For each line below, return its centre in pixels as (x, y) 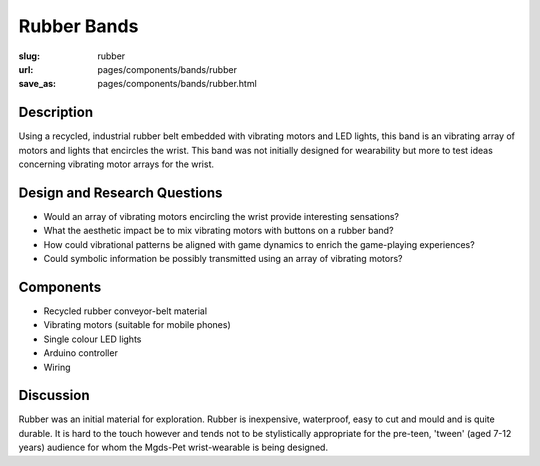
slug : (29, 56)
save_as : (37, 84)
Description (56, 112)
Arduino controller (81, 353)
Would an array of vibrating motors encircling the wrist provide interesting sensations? (221, 216)
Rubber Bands (78, 26)
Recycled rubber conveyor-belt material (125, 311)
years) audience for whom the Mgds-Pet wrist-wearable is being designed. (173, 447)
